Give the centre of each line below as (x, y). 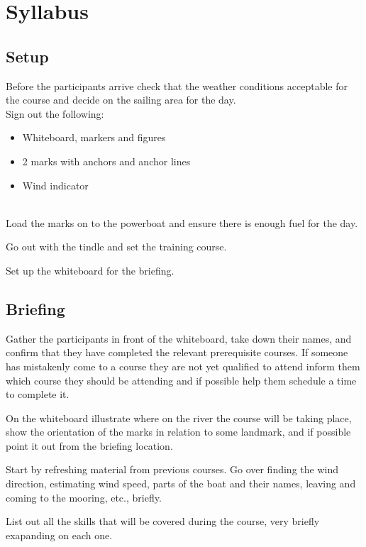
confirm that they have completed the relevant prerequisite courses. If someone (177, 352)
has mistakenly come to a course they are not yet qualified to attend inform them (183, 366)
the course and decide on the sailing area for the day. (121, 100)
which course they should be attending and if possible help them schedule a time (181, 380)
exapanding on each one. (59, 535)
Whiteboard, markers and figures (94, 137)
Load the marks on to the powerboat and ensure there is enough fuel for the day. (182, 222)
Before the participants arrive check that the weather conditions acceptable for (177, 85)
